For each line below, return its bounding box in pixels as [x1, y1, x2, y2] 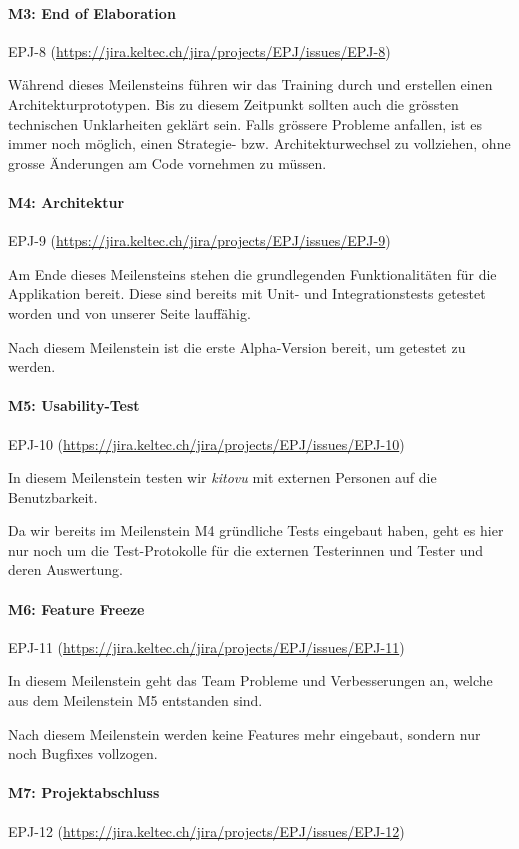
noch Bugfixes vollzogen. [8, 743, 158, 764]
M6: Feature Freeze [8, 598, 145, 619]
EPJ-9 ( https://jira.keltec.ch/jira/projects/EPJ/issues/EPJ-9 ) [8, 230, 391, 251]
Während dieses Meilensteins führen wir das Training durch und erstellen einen [8, 74, 493, 95]
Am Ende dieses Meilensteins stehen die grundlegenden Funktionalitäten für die [8, 263, 497, 284]
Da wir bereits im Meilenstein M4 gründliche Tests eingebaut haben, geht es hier [8, 520, 504, 541]
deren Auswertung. [8, 559, 123, 580]
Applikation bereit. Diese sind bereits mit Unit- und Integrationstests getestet [8, 283, 486, 304]
